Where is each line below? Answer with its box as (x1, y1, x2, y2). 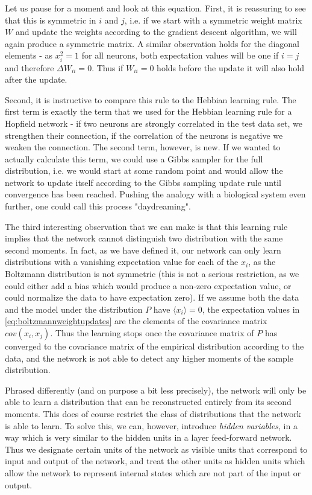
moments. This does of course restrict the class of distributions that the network (5, 407, 302, 420)
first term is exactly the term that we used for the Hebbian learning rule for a (5, 105, 292, 118)
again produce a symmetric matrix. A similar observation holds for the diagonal (5, 37, 300, 49)
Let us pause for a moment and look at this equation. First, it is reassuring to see (5, 2, 306, 14)
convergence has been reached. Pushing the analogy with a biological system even (5, 188, 306, 200)
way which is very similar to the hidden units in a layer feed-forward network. (5, 431, 292, 444)
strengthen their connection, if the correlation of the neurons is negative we (5, 129, 283, 141)
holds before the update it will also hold (157, 61, 304, 74)
